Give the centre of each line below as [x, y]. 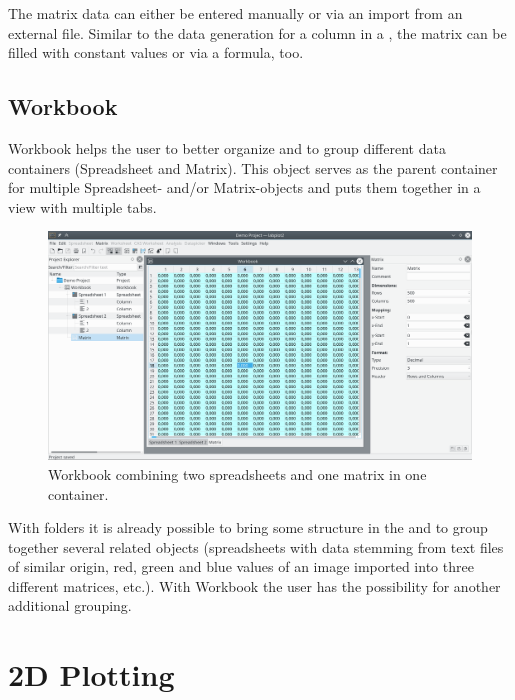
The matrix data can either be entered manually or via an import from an [235, 13]
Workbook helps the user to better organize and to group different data [227, 147]
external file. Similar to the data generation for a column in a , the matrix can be [257, 32]
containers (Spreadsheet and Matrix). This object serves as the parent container [253, 167]
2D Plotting [91, 674]
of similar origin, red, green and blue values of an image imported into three [241, 566]
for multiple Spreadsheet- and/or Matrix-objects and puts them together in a [244, 187]
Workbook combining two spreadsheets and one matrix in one [237, 473]
